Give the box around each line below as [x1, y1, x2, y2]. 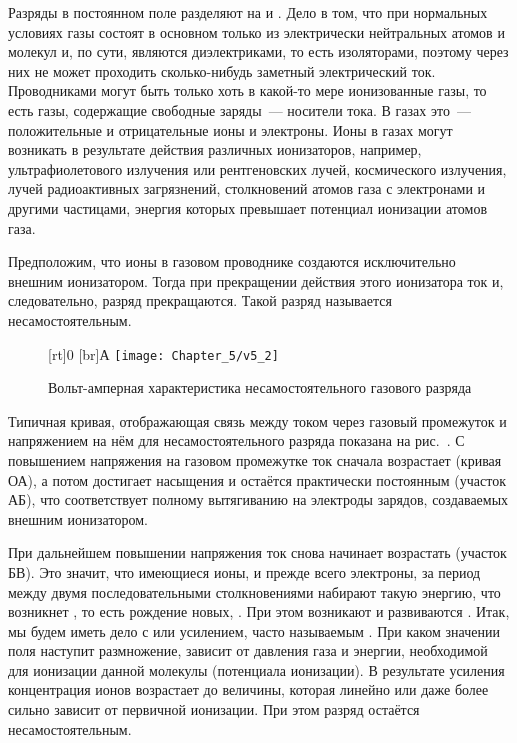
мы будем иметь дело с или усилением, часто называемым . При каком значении [8, 620, 500, 641]
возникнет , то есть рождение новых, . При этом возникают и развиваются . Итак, [8, 601, 510, 622]
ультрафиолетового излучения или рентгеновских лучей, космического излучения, [8, 158, 507, 179]
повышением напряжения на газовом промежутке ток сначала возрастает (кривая [8, 449, 502, 470]
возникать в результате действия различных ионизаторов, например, [8, 139, 422, 160]
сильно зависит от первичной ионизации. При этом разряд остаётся [8, 699, 420, 720]
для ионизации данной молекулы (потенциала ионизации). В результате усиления [8, 659, 505, 680]
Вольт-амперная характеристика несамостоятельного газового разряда [48, 377, 472, 398]
